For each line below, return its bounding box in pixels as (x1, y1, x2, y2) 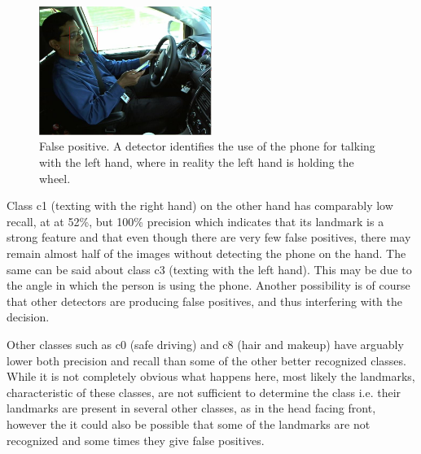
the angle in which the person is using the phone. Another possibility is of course (7, 277, 410, 294)
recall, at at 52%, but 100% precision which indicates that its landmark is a (7, 212, 384, 229)
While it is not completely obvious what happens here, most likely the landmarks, (7, 368, 415, 385)
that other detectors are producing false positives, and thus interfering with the (7, 292, 402, 309)
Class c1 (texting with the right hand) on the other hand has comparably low (7, 197, 393, 214)
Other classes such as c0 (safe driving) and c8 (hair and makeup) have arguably (7, 336, 404, 352)
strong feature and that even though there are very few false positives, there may (7, 229, 411, 246)
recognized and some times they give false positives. (7, 431, 265, 448)
